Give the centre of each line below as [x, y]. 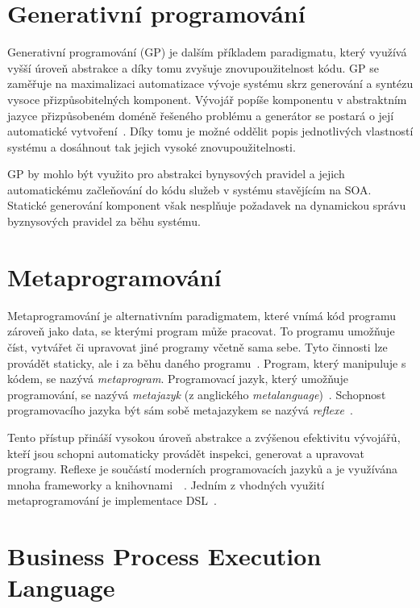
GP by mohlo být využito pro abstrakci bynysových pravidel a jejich [176, 174]
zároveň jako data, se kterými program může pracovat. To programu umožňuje [201, 331]
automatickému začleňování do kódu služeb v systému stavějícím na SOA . [189, 189]
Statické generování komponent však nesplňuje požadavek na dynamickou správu [207, 205]
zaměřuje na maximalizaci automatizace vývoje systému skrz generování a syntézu [210, 83]
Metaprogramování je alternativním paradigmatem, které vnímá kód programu [202, 315]
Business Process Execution [164, 556]
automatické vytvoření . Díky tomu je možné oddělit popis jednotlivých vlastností [210, 131]
